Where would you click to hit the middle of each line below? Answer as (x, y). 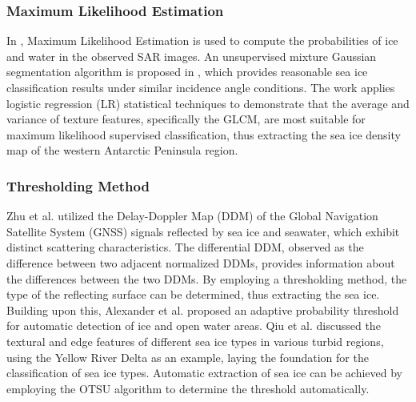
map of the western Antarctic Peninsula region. (122, 150)
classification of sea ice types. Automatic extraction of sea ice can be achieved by (205, 373)
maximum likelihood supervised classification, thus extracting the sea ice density (204, 134)
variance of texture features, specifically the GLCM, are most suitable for (186, 119)
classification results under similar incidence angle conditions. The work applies (201, 87)
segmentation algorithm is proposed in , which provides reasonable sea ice (187, 72)
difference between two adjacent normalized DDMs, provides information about (201, 262)
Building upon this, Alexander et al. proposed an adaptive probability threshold (203, 310)
